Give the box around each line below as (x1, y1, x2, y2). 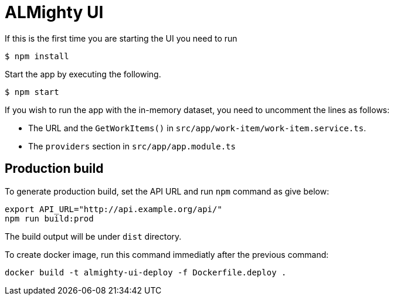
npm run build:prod (5, 213, 94, 223)
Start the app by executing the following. (5, 69, 161, 79)
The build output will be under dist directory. (5, 231, 182, 241)
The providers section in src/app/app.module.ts (28, 141, 236, 151)
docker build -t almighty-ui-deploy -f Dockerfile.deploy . (5, 267, 287, 277)
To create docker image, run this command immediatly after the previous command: (5, 249, 329, 260)
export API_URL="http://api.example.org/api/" (5, 204, 222, 214)
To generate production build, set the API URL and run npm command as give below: (5, 186, 330, 196)
